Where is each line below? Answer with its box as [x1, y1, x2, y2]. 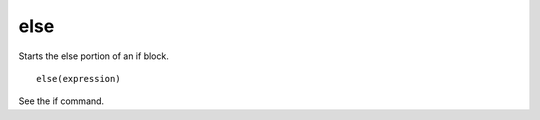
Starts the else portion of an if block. [18, 50, 169, 62]
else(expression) [36, 73, 121, 84]
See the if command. [18, 95, 105, 107]
